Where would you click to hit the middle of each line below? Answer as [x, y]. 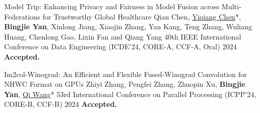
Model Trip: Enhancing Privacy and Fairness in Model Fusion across [112, 6]
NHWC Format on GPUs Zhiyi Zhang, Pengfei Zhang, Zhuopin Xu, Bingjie [125, 84]
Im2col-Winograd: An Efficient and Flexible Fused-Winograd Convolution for [126, 74]
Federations [22, 16]
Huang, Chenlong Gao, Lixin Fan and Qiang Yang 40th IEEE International [123, 36]
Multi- [232, 6]
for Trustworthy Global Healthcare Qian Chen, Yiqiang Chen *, [142, 16]
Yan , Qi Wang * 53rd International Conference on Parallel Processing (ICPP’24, [130, 94]
